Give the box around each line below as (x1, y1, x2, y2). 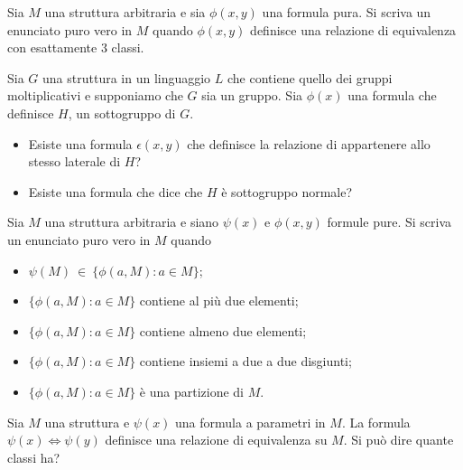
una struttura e (44, 412, 130, 431)
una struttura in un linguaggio (42, 68, 211, 87)
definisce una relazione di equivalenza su (105, 430, 328, 449)
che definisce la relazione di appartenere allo (187, 134, 431, 153)
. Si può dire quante (343, 430, 454, 449)
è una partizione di (139, 381, 245, 400)
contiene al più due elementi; (139, 291, 299, 310)
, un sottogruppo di (68, 103, 176, 122)
